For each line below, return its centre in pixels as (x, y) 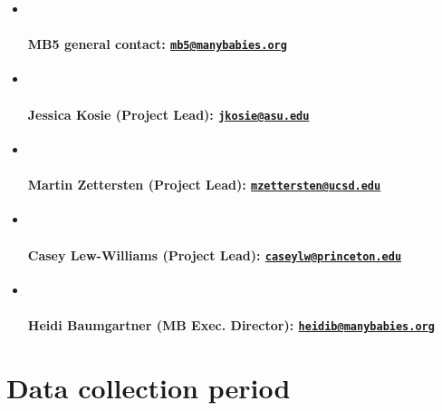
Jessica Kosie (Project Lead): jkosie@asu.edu (168, 114)
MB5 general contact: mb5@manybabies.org (157, 44)
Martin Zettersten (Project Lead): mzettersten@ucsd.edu (204, 185)
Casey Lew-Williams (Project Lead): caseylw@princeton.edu (215, 254)
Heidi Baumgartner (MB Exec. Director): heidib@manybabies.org (231, 325)
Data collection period (149, 387)
